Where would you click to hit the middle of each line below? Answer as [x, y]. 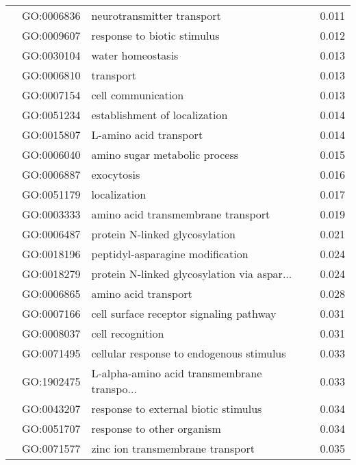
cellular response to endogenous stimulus [189, 353]
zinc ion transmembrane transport [173, 448]
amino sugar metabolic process [165, 154]
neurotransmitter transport [156, 15]
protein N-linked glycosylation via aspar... [192, 274]
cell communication [138, 95]
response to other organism [156, 428]
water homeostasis [135, 55]
